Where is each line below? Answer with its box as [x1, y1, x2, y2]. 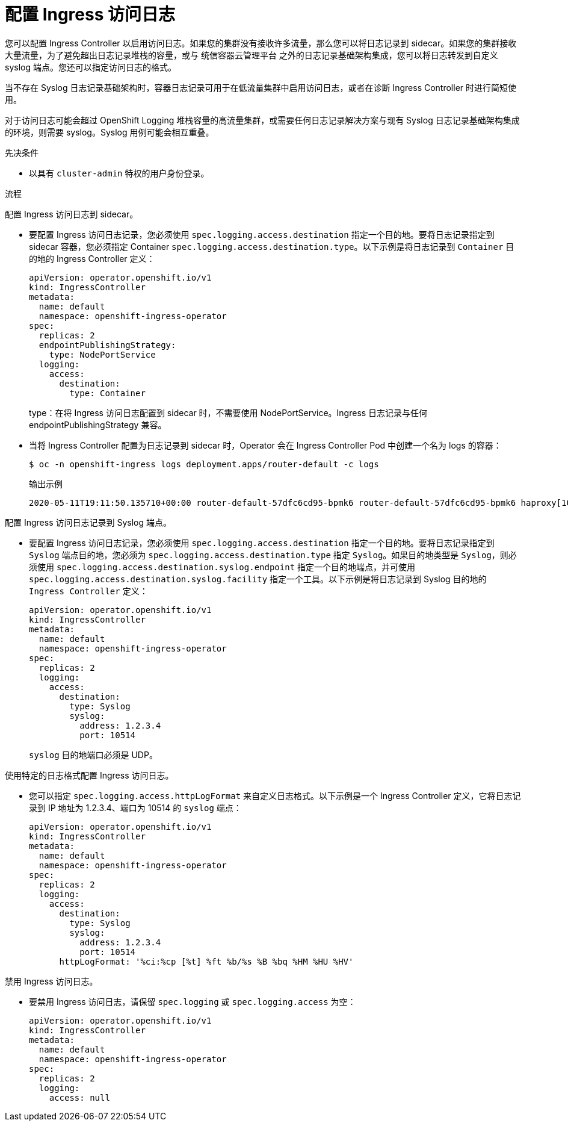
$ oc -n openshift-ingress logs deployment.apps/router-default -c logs [29, 459, 379, 469]
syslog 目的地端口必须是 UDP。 [29, 749, 158, 760]
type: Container [69, 388, 146, 398]
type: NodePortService [49, 349, 156, 359]
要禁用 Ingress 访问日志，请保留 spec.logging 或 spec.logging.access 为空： [29, 996, 356, 1007]
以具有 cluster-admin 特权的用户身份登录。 [29, 167, 209, 178]
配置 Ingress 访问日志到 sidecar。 [5, 208, 138, 219]
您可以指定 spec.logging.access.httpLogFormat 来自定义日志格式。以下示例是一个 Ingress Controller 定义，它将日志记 [29, 790, 521, 801]
